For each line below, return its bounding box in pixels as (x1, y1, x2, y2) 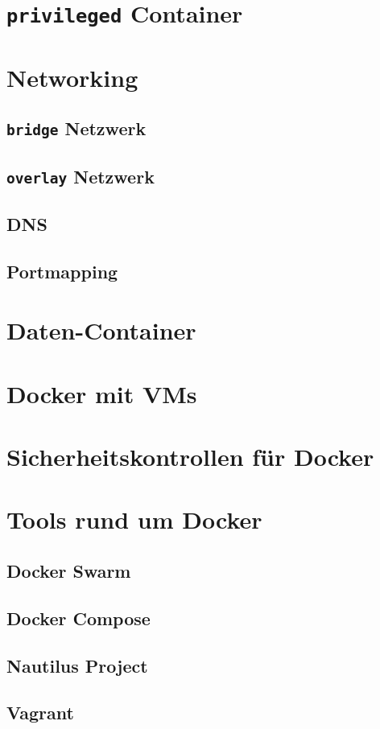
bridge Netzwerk (6, 116, 147, 141)
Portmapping (6, 258, 118, 283)
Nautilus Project (6, 653, 148, 678)
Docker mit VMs (6, 377, 197, 410)
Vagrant (6, 700, 74, 725)
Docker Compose (6, 605, 151, 630)
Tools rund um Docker (6, 503, 262, 536)
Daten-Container (6, 314, 196, 347)
